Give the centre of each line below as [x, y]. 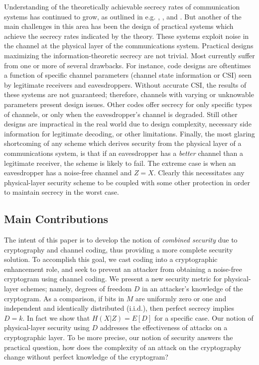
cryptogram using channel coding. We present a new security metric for [113, 279]
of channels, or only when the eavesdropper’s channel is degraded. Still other [121, 114]
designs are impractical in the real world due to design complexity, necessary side [128, 124]
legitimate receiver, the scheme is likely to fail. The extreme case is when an [120, 163]
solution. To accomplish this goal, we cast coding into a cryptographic [111, 259]
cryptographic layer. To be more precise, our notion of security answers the [119, 337]
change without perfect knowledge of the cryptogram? [86, 357]
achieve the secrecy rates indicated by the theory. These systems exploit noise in [127, 36]
